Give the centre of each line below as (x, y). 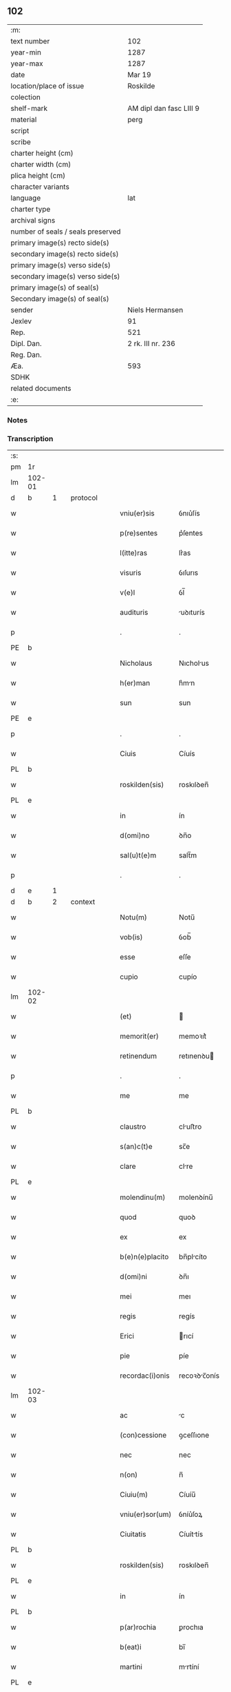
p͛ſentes (190, 533)
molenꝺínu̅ (196, 1197)
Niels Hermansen (155, 309)
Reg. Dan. (26, 354)
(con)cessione (143, 1435)
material (24, 119)
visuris (131, 573)
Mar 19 (139, 74)
